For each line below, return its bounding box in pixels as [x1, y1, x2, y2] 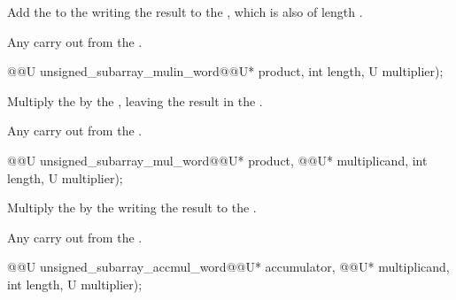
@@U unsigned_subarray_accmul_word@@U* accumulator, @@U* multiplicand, [7, 258, 450, 276]
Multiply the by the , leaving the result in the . [7, 91, 263, 110]
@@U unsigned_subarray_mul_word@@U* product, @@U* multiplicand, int [7, 150, 428, 169]
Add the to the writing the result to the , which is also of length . [7, 3, 363, 20]
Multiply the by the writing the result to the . [7, 198, 257, 217]
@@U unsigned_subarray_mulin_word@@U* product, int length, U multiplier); [7, 62, 444, 81]
